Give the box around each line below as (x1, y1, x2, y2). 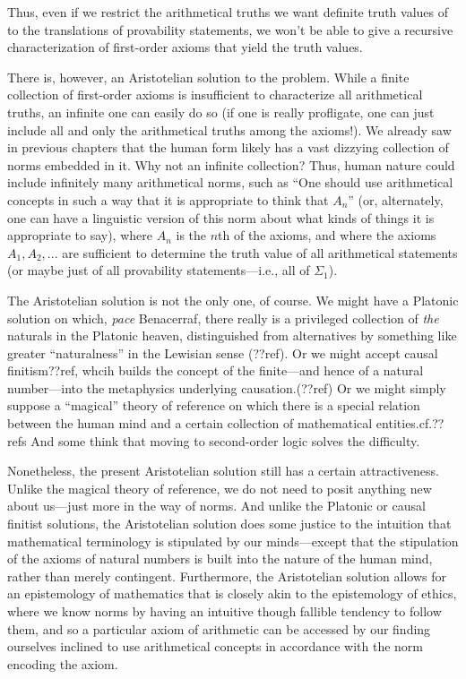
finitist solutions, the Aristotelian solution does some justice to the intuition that (7, 514, 452, 533)
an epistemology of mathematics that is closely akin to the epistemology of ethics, (7, 584, 457, 603)
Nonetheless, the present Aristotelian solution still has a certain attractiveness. (7, 461, 439, 480)
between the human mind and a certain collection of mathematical (7, 414, 373, 433)
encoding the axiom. (7, 654, 118, 673)
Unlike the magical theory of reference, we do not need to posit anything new (7, 478, 432, 497)
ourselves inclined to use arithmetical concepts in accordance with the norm (7, 637, 423, 656)
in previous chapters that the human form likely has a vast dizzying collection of (7, 138, 449, 157)
